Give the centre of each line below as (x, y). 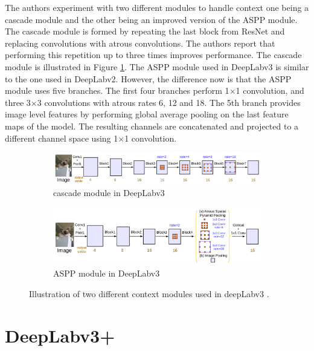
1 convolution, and (270, 90)
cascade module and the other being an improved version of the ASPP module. (151, 19)
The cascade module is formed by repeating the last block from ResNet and (145, 31)
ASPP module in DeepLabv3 (107, 273)
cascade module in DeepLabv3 (109, 193)
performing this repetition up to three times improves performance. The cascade (153, 55)
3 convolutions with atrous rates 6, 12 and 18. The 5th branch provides (169, 102)
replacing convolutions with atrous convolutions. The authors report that (140, 43)
